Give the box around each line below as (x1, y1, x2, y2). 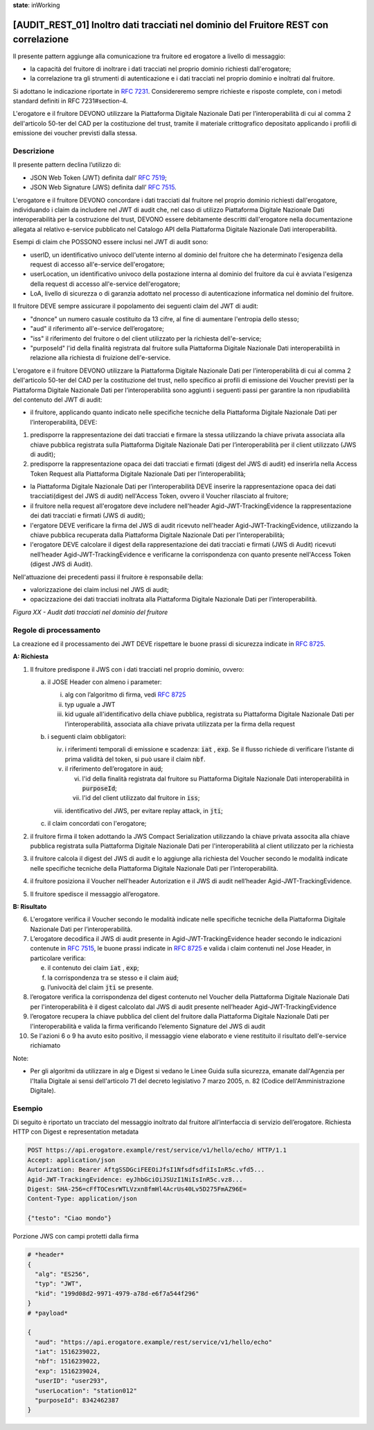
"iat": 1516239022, (35, 1348, 101, 1356)
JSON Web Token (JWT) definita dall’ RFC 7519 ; (30, 173, 168, 182)
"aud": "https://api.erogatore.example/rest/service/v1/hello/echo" (35, 1338, 273, 1346)
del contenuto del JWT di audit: (12, 395, 103, 404)
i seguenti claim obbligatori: (47, 733, 127, 741)
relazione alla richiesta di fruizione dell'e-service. (30, 354, 171, 362)
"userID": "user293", (35, 1377, 109, 1385)
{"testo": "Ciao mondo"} (27, 1214, 112, 1223)
